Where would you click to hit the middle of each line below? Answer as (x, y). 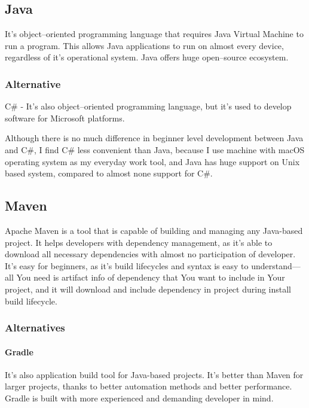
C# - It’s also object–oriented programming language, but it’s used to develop (148, 106)
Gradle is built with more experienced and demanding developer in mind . (139, 398)
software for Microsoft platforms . (65, 118)
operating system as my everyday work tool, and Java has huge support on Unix (152, 161)
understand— (276, 265)
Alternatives (35, 328)
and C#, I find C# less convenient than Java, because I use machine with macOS (155, 149)
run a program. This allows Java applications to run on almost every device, (144, 45)
